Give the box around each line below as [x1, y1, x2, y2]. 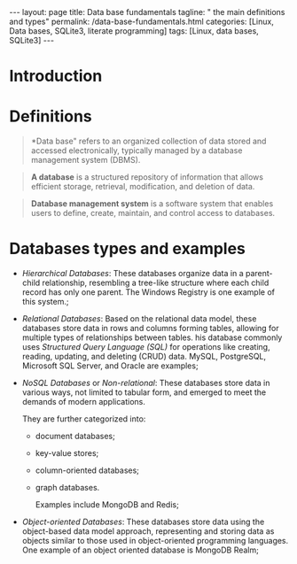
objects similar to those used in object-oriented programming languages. [21, 536, 289, 546]
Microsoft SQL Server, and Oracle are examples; [21, 360, 199, 371]
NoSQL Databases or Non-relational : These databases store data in [21, 378, 270, 389]
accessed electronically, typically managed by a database [30, 145, 243, 156]
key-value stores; [35, 448, 99, 459]
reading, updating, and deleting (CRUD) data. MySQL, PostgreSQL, [21, 352, 267, 362]
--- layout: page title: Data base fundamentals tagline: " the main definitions [9, 7, 285, 17]
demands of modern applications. [21, 397, 146, 407]
